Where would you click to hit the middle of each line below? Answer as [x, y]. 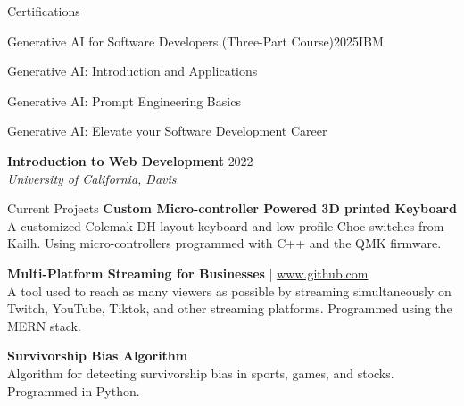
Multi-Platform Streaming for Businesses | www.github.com [188, 273]
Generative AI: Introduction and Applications [133, 71]
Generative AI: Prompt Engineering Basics [124, 100]
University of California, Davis [92, 178]
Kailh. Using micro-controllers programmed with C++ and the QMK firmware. [224, 243]
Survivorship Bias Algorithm [98, 356]
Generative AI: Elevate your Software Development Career [167, 131]
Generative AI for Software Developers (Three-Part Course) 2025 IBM [195, 41]
